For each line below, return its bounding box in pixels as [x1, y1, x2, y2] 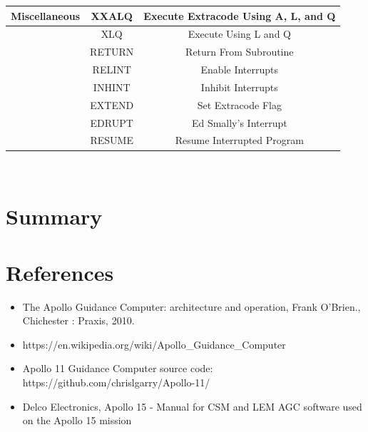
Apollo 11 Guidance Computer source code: [22, 361, 213, 376]
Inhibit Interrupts [200, 79, 278, 94]
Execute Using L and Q [188, 26, 291, 41]
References [6, 257, 114, 287]
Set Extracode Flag [197, 97, 282, 112]
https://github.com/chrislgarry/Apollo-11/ [22, 374, 210, 389]
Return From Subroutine [185, 44, 294, 59]
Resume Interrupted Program [175, 133, 304, 148]
